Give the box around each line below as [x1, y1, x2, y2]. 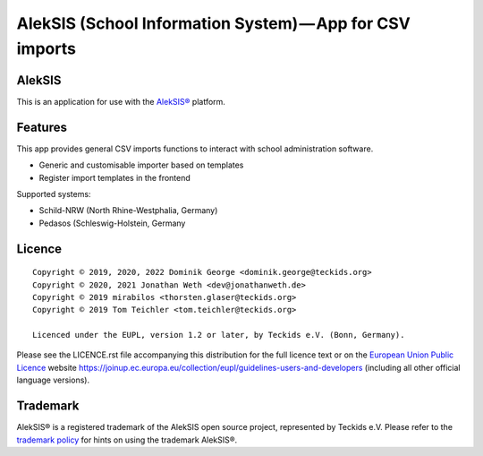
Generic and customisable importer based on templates [38, 159, 244, 170]
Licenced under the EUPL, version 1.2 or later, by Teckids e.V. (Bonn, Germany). [32, 330, 405, 340]
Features [16, 119, 67, 134]
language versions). [16, 374, 89, 385]
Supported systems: [16, 188, 91, 199]
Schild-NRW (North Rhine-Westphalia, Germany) [38, 205, 218, 216]
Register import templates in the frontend [38, 172, 191, 183]
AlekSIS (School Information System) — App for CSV [16, 13, 411, 33]
